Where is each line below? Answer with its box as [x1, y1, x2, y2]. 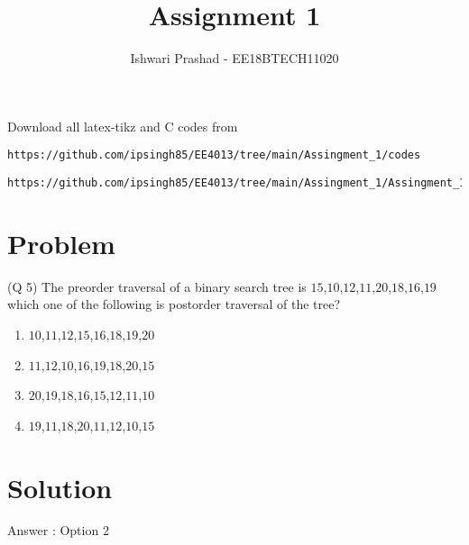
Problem [7, 224, 115, 261]
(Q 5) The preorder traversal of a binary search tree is [7, 277, 307, 295]
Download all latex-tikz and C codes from [7, 116, 238, 135]
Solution [7, 468, 113, 505]
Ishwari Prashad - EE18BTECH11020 [130, 49, 339, 68]
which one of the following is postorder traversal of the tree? [7, 295, 341, 313]
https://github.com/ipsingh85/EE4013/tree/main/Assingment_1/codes [7, 149, 421, 162]
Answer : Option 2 [7, 521, 109, 540]
